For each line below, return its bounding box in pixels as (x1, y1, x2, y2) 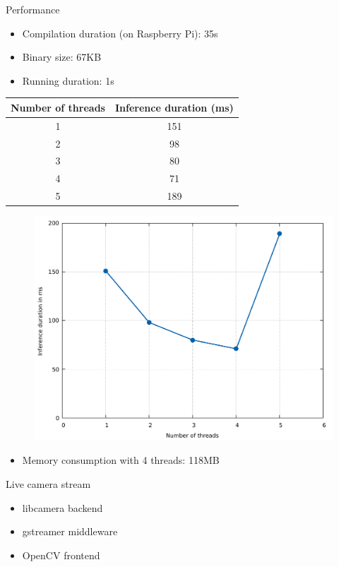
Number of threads (11, 100, 105, 114)
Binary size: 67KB (22, 49, 102, 64)
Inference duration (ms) (114, 100, 234, 114)
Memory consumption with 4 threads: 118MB (22, 453, 220, 467)
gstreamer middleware (22, 524, 118, 539)
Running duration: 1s (22, 73, 114, 88)
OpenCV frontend (22, 547, 100, 562)
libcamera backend (22, 500, 103, 515)
